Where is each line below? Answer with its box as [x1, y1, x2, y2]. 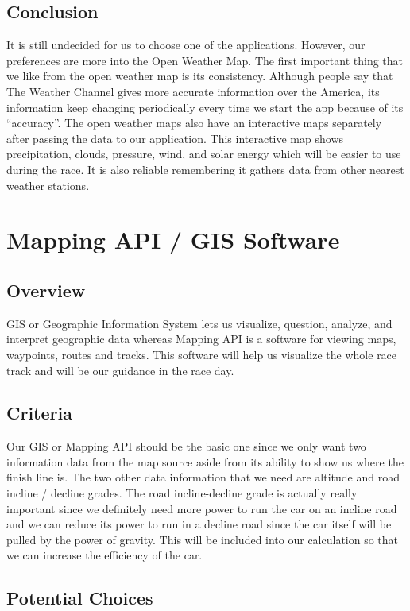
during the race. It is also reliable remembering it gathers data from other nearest [6, 160, 404, 177]
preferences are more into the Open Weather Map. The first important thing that [6, 52, 403, 68]
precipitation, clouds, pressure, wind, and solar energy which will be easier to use [6, 145, 401, 162]
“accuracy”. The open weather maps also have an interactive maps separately [6, 114, 382, 131]
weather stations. [6, 176, 90, 193]
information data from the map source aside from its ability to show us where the [6, 453, 404, 470]
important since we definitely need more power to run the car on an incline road [6, 500, 397, 516]
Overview [6, 277, 86, 302]
